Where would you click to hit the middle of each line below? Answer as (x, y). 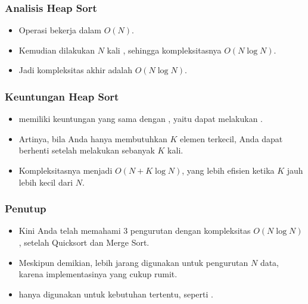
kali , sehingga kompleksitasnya (164, 50)
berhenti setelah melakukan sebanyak (87, 150)
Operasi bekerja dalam (60, 30)
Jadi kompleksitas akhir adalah (75, 70)
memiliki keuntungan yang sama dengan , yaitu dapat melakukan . (141, 119)
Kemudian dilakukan (57, 50)
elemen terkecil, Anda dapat (231, 138)
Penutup (26, 209)
